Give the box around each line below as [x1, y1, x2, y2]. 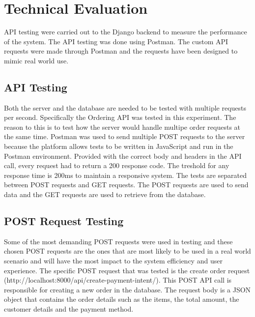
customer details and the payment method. [4, 304, 134, 314]
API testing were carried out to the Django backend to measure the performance [4, 27, 247, 37]
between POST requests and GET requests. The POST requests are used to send [4, 179, 249, 190]
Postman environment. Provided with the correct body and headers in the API [4, 150, 242, 161]
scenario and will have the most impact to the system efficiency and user [4, 256, 223, 266]
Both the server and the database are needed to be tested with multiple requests [4, 102, 247, 113]
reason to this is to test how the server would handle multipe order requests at [4, 121, 241, 132]
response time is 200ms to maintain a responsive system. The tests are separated [4, 170, 247, 180]
